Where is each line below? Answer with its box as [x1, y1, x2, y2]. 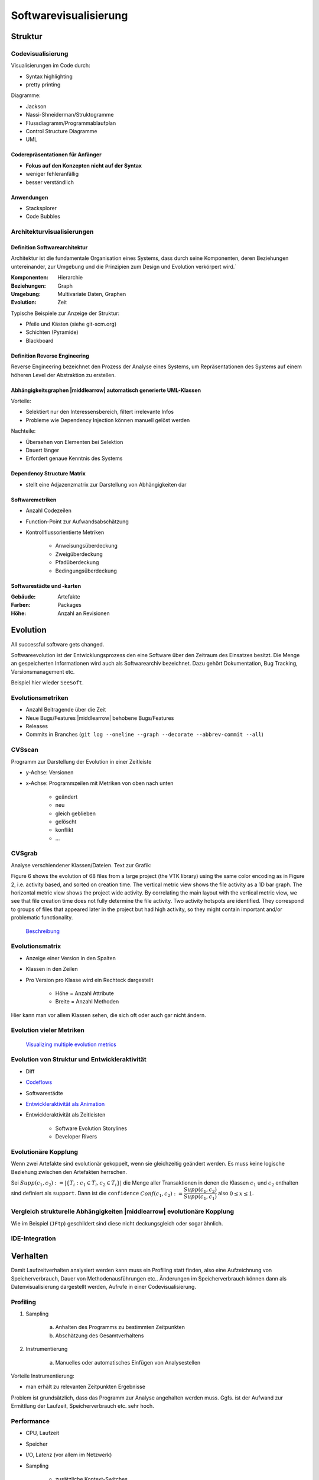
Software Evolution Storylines [55, 1125, 127, 1132]
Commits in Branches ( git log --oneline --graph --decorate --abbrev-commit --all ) [25, 731, 264, 738]
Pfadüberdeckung [55, 559, 99, 566]
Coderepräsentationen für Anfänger [11, 151, 102, 158]
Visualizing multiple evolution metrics [25, 1041, 116, 1048]
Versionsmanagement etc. [11, 668, 75, 675]
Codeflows [25, 1079, 53, 1086]
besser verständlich [25, 178, 74, 186]
